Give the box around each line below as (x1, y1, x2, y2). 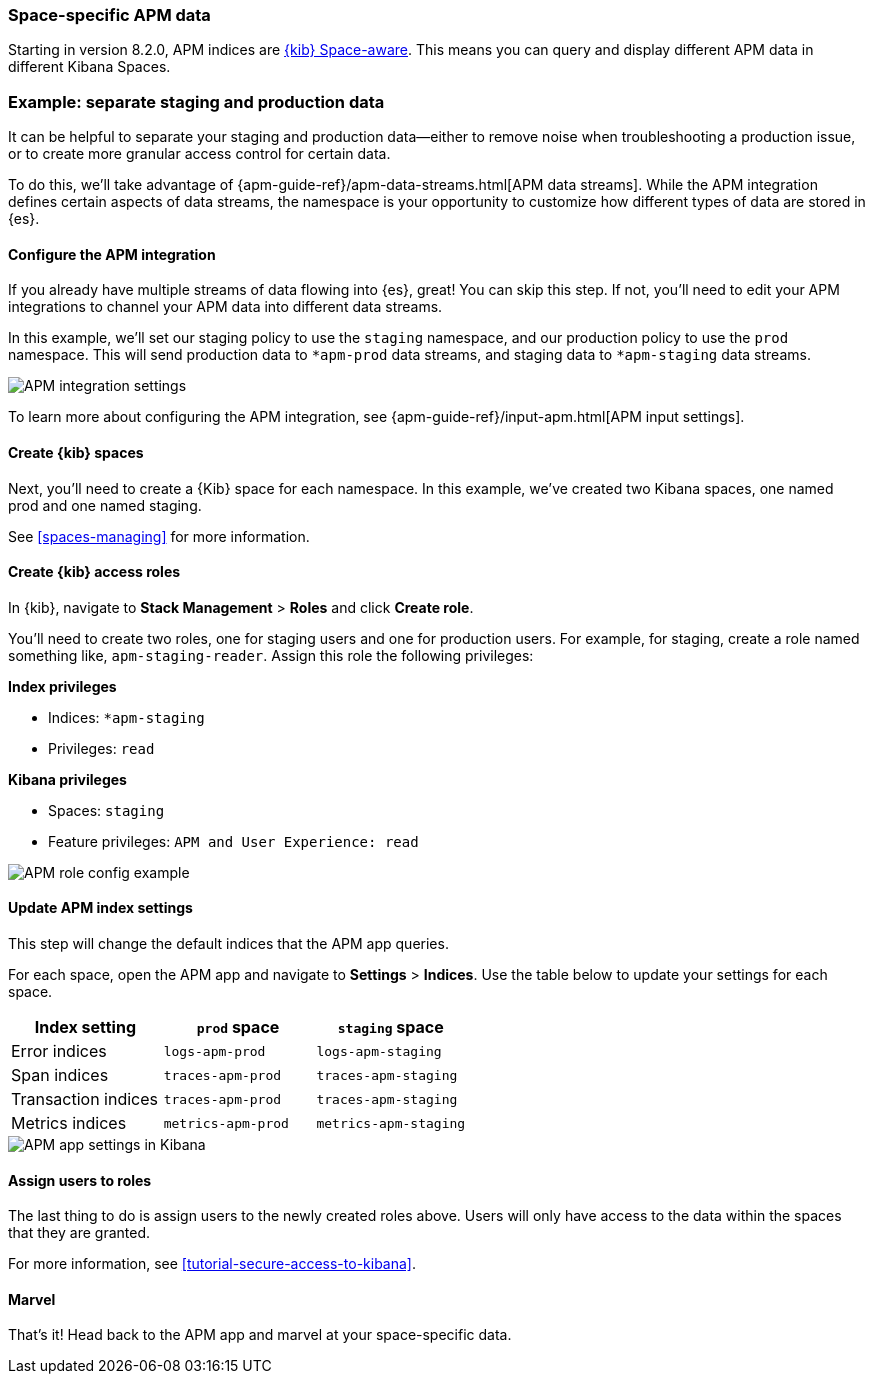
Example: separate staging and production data (8, 91, 385, 112)
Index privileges (8, 677, 117, 695)
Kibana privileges (8, 770, 127, 788)
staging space (337, 1017, 444, 1037)
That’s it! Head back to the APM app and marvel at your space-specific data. (8, 1326, 512, 1344)
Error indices (11, 1041, 107, 1061)
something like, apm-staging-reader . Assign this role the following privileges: (8, 646, 534, 664)
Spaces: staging (48, 801, 165, 819)
